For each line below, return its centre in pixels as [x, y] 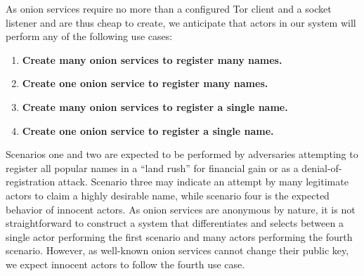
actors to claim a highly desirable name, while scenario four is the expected [168, 195]
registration [31, 182]
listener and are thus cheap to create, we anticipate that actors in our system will [181, 22]
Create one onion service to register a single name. [148, 130]
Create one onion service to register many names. [145, 83]
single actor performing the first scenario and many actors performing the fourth [179, 236]
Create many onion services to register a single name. [155, 106]
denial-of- [322, 167]
